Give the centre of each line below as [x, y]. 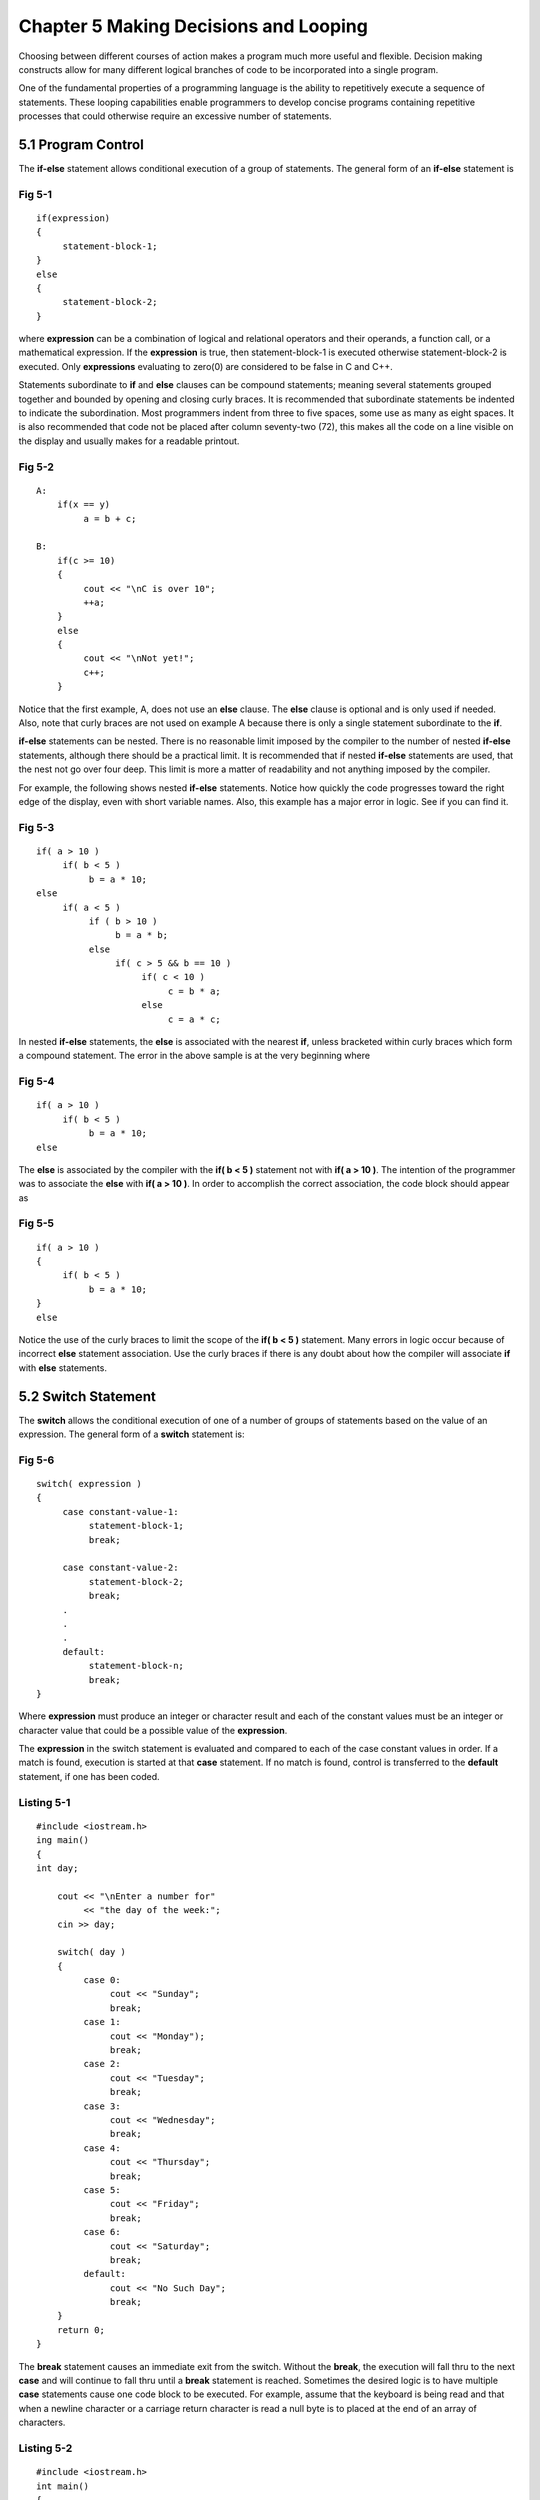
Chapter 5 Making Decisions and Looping [193, 26]
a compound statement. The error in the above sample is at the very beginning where [194, 1056]
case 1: [102, 2022]
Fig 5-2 [36, 467]
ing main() [63, 1840]
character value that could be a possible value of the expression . [153, 1730]
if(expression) [73, 218]
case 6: [102, 2232]
